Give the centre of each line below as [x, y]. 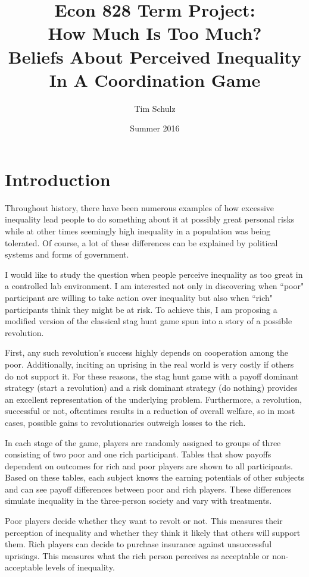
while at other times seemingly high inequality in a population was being [138, 231]
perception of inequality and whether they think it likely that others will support [153, 532]
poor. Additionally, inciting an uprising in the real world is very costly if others [149, 364]
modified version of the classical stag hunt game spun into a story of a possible [149, 321]
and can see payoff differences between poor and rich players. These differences [148, 489]
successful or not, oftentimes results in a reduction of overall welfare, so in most [150, 411]
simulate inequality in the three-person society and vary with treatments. [138, 501]
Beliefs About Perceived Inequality [155, 56]
